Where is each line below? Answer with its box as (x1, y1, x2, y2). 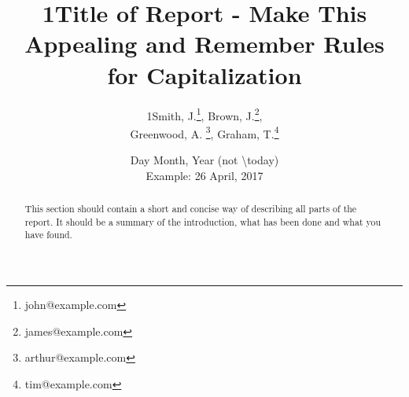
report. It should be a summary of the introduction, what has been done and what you (24, 215, 381, 228)
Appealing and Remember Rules (24, 28, 385, 60)
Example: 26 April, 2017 (146, 167, 263, 183)
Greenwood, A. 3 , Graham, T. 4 (130, 123, 279, 142)
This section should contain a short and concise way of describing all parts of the (24, 201, 357, 215)
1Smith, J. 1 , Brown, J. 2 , (146, 105, 263, 123)
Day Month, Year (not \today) (130, 152, 279, 167)
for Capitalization (107, 58, 302, 90)
